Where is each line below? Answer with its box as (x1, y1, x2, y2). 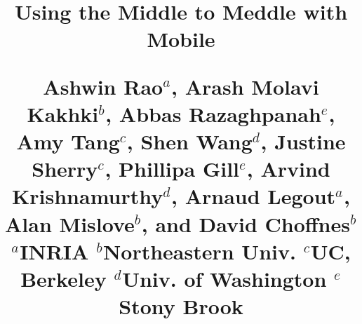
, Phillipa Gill (105, 154, 240, 183)
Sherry (32, 154, 98, 183)
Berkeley (20, 264, 107, 292)
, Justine (260, 126, 346, 155)
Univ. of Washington (122, 264, 327, 292)
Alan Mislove (5, 209, 135, 238)
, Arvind (246, 154, 330, 183)
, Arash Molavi (171, 72, 319, 100)
